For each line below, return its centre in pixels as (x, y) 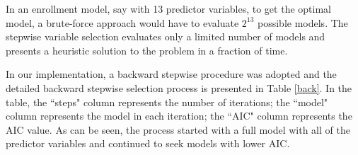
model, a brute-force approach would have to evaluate (122, 22)
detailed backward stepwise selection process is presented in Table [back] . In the (179, 87)
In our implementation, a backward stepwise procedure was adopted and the (171, 74)
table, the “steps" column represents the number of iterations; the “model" (167, 102)
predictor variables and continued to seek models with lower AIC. (148, 143)
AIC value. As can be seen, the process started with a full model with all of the (178, 129)
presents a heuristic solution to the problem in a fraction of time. (147, 50)
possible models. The (303, 22)
